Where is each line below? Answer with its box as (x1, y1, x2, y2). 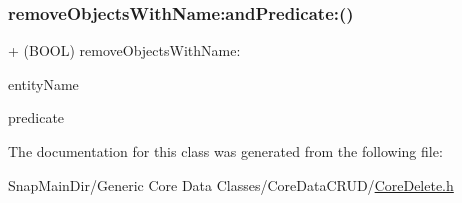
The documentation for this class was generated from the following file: (8, 141, 443, 161)
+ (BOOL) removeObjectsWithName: (8, 40, 241, 61)
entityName (8, 73, 79, 94)
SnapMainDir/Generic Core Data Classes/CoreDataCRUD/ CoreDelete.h (8, 174, 454, 195)
